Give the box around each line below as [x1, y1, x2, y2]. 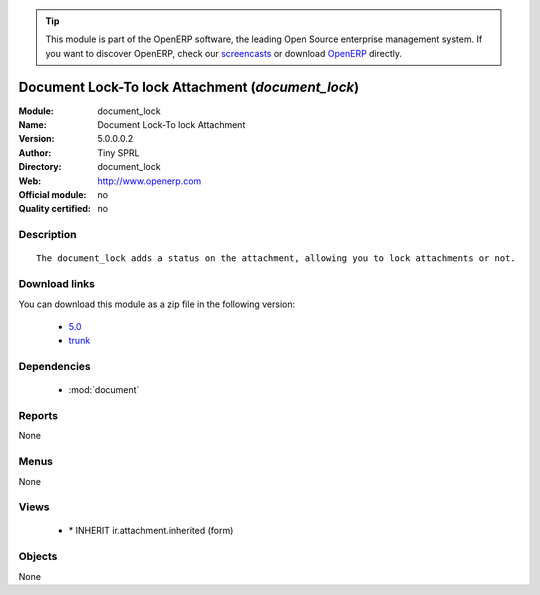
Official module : [18, 189, 87, 201]
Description [18, 228, 77, 242]
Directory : [18, 161, 62, 173]
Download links [18, 277, 95, 291]
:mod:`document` [68, 384, 140, 396]
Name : [18, 119, 47, 131]
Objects [18, 550, 58, 564]
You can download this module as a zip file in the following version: [18, 298, 296, 310]
